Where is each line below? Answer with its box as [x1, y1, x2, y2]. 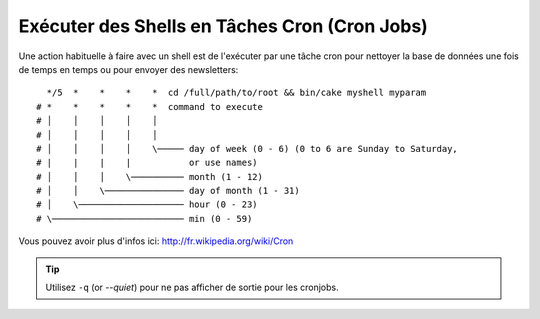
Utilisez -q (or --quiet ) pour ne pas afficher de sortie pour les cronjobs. [45, 281, 339, 294]
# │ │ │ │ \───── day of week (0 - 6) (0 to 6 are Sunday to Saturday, [36, 143, 459, 154]
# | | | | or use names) [36, 157, 259, 169]
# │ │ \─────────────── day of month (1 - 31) [36, 185, 300, 197]
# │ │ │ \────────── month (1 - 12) [36, 171, 264, 182]
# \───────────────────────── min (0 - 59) [36, 213, 253, 224]
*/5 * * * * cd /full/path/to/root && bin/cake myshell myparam [46, 87, 427, 99]
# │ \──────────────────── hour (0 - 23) [36, 199, 259, 210]
